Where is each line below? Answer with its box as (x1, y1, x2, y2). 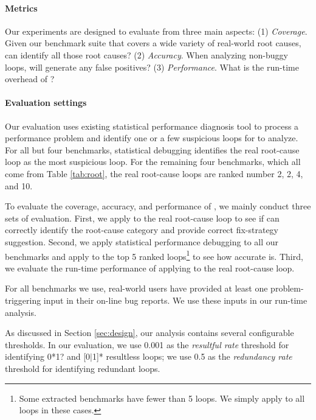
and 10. (5, 179, 33, 192)
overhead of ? (5, 72, 55, 85)
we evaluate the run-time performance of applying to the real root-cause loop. (5, 261, 295, 274)
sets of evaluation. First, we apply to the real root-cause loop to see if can (5, 211, 280, 224)
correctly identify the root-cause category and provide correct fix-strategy (5, 223, 279, 236)
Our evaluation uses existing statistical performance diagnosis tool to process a (5, 119, 299, 132)
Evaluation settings (5, 96, 87, 109)
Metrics (5, 1, 38, 14)
